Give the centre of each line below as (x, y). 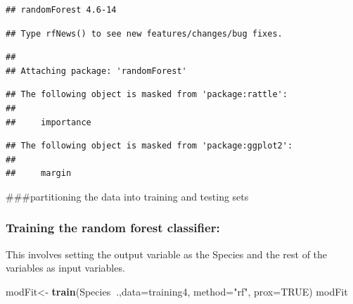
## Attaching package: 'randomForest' (96, 71)
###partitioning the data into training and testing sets (127, 196)
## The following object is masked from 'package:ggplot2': (149, 146)
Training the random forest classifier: (113, 228)
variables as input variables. (65, 268)
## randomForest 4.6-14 (61, 10)
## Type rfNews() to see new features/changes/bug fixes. (144, 33)
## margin (39, 173)
